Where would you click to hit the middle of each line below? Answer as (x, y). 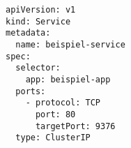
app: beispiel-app (68, 79)
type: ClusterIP (53, 138)
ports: (31, 91)
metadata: (28, 33)
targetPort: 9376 (75, 126)
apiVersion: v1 (41, 10)
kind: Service (38, 21)
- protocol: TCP (63, 103)
